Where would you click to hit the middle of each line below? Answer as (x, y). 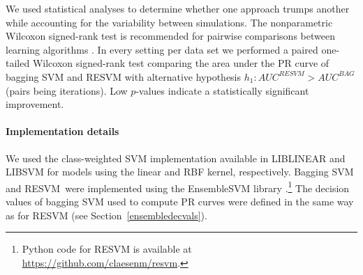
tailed (18, 63)
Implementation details (62, 131)
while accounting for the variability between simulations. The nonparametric (169, 22)
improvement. (35, 104)
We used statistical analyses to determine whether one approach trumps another (178, 8)
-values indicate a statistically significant (222, 90)
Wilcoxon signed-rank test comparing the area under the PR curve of (181, 63)
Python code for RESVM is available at (107, 249)
